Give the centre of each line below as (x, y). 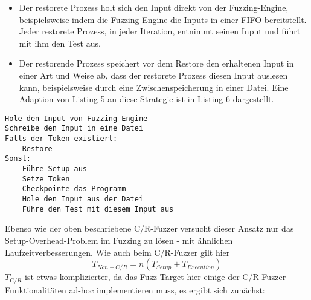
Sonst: (18, 159)
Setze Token (46, 179)
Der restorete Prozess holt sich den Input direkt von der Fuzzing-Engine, (154, 7)
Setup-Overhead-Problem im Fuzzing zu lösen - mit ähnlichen (119, 240)
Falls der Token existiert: (61, 139)
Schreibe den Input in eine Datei (74, 129)
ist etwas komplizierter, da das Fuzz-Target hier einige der (132, 277)
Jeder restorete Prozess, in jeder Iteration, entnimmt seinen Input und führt (160, 31)
